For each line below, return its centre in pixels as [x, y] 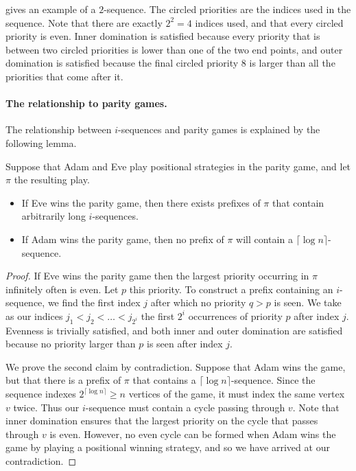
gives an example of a [51, 9]
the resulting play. [52, 180]
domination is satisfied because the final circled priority [122, 63]
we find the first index [94, 302]
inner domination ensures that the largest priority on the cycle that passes [162, 421]
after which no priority [198, 302]
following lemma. [41, 142]
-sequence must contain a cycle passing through [185, 407]
